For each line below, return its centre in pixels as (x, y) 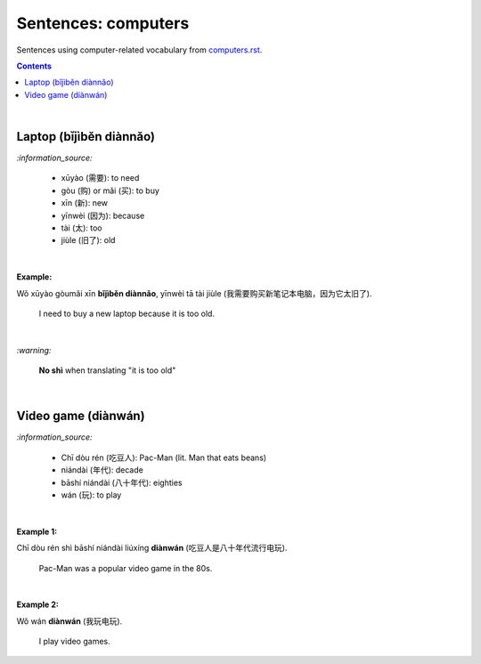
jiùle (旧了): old (88, 240)
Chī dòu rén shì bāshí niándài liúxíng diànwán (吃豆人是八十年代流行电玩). (152, 548)
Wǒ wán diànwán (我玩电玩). (69, 621)
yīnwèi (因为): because (103, 215)
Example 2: (38, 604)
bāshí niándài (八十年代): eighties (122, 482)
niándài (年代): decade (102, 470)
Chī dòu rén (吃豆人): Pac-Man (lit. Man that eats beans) (164, 458)
